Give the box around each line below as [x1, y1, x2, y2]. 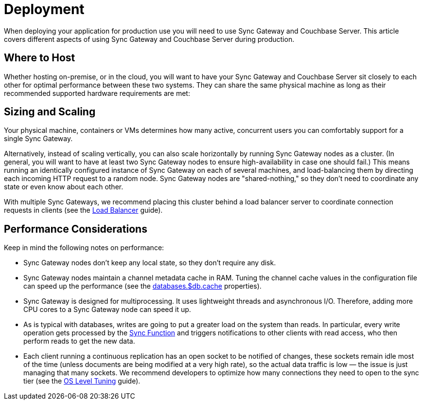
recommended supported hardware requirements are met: [4, 89, 190, 97]
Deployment [4, 1, 85, 18]
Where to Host [4, 52, 75, 64]
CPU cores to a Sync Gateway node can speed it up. [23, 305, 191, 314]
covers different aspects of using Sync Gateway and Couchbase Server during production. [4, 35, 295, 43]
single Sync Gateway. [4, 134, 73, 143]
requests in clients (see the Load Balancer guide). [4, 206, 163, 215]
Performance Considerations [4, 222, 147, 235]
